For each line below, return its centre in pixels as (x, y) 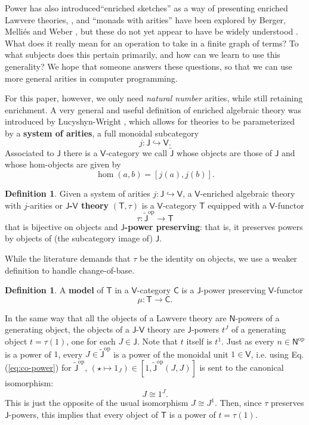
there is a (81, 152)
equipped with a (237, 205)
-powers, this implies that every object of (83, 414)
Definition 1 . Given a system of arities (78, 193)
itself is (199, 341)
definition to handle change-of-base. (70, 270)
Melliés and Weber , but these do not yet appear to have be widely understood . (152, 31)
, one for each (91, 341)
